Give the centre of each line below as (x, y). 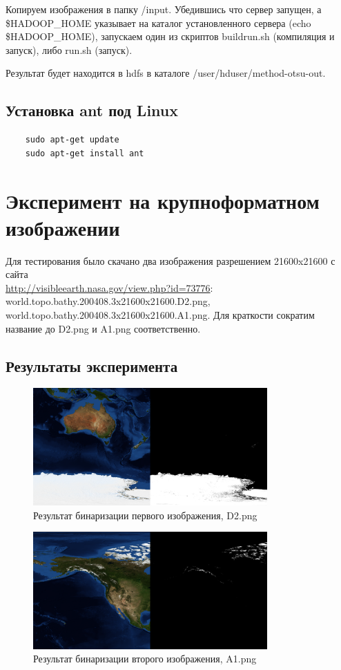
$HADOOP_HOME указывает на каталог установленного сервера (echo (158, 22)
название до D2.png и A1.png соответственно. (103, 328)
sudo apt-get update (72, 140)
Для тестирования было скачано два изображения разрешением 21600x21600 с (170, 260)
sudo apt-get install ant (85, 153)
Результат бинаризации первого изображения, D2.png (145, 515)
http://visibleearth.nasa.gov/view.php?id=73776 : (109, 287)
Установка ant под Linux (92, 110)
